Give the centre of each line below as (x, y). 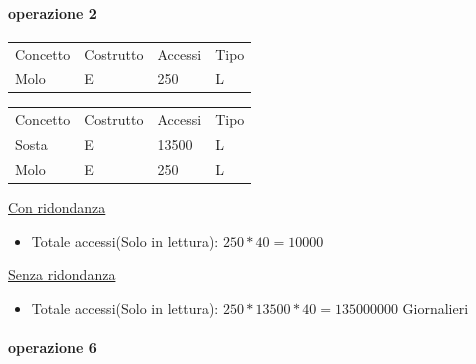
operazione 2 (52, 12)
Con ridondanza (57, 207)
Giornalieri (435, 307)
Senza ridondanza (62, 274)
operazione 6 (52, 346)
